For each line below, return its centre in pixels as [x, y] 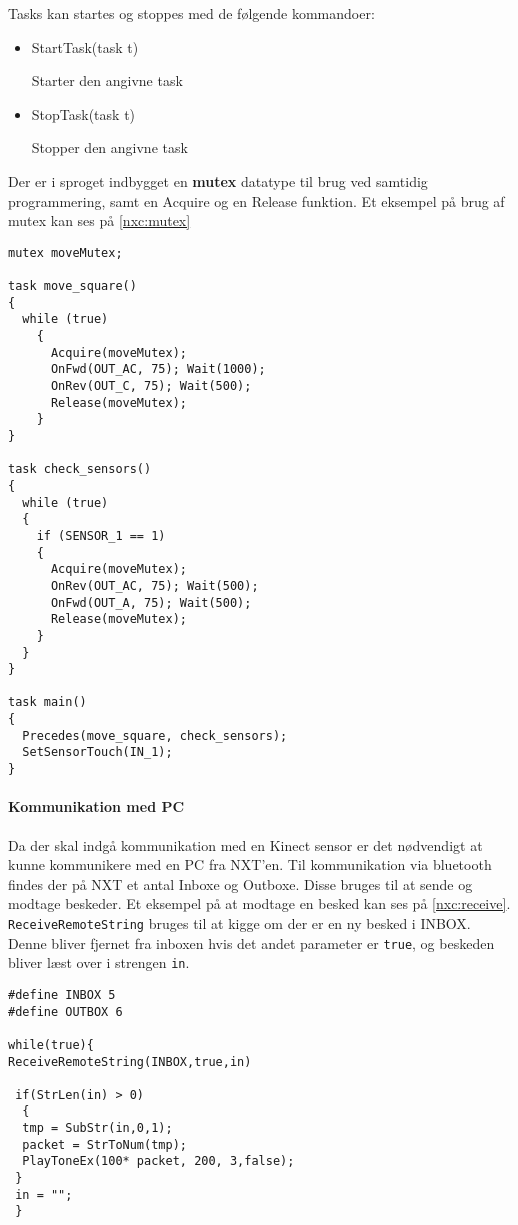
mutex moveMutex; [65, 252]
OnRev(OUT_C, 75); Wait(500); [151, 386]
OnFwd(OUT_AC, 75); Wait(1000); [158, 369]
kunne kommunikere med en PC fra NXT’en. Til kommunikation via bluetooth [250, 864]
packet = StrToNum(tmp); [104, 1144]
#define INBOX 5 [62, 994]
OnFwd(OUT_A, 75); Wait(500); [151, 602]
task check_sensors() [80, 469]
